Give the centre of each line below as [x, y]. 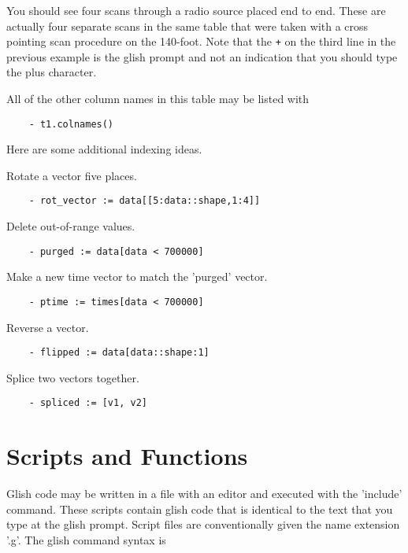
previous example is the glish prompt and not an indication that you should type [202, 56]
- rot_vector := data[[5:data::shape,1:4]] [145, 201]
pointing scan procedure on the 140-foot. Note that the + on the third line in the [201, 41]
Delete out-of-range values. [71, 226]
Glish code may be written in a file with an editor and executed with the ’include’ [204, 494]
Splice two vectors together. [73, 377]
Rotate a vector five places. [72, 175]
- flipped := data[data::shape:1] [119, 353]
